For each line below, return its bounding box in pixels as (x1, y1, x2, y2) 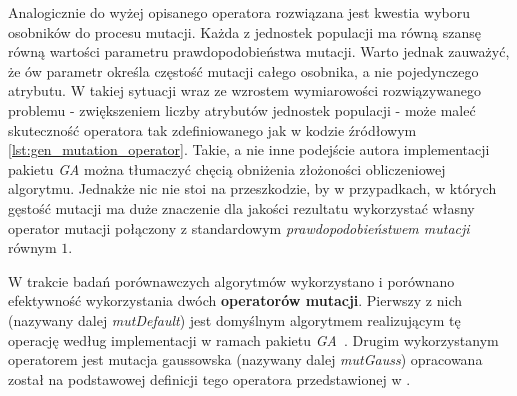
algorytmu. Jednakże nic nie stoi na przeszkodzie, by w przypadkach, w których (8, 178, 497, 199)
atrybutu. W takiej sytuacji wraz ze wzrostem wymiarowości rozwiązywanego (8, 80, 481, 101)
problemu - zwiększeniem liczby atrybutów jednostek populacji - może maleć (8, 99, 476, 120)
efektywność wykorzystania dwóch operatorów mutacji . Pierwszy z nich (8, 290, 463, 311)
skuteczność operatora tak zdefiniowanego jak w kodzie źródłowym (8, 119, 417, 140)
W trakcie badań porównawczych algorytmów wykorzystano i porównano (8, 270, 455, 291)
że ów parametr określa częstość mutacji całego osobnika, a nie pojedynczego (8, 60, 479, 81)
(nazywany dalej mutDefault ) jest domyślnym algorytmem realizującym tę (8, 309, 461, 330)
